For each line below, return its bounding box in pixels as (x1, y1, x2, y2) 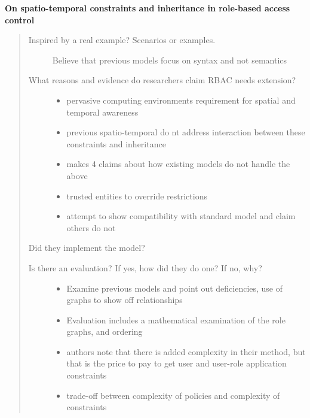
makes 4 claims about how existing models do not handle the (66, 157, 290, 170)
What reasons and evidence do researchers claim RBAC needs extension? (28, 74, 296, 86)
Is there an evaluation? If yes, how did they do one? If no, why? (28, 261, 262, 274)
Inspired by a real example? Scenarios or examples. (28, 34, 216, 46)
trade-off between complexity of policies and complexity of (66, 389, 280, 401)
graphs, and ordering (66, 325, 143, 338)
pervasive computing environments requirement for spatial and (66, 93, 296, 106)
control (5, 13, 35, 26)
